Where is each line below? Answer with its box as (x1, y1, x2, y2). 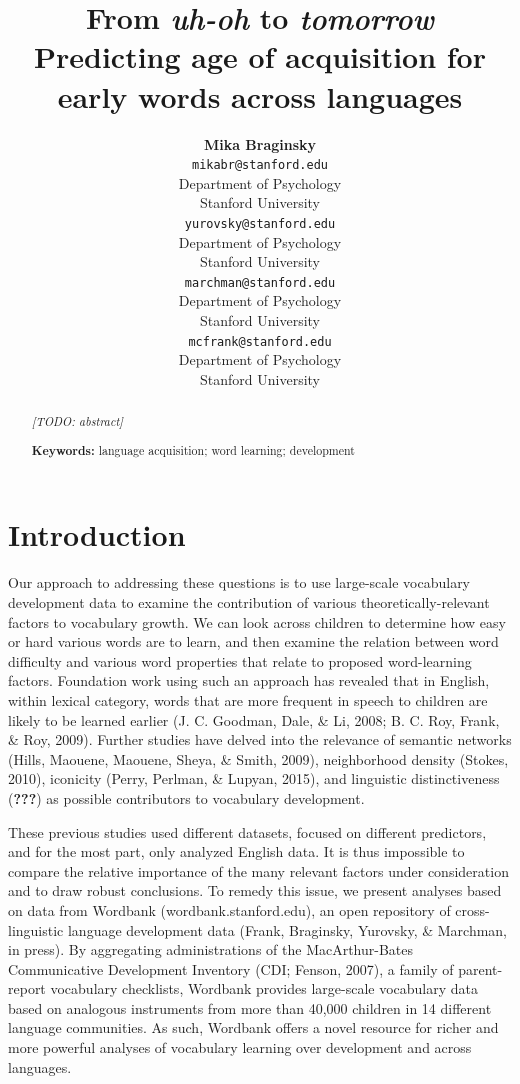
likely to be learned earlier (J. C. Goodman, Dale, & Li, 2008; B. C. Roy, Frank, (8, 709, 500, 730)
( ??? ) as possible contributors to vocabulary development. (8, 787, 365, 808)
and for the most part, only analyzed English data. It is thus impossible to (8, 841, 465, 862)
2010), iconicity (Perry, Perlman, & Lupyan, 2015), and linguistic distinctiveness (8, 768, 500, 789)
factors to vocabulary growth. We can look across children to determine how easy (8, 611, 506, 632)
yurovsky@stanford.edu (184, 216, 336, 231)
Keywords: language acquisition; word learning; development (31, 441, 355, 459)
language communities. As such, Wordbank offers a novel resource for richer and (8, 1017, 499, 1038)
